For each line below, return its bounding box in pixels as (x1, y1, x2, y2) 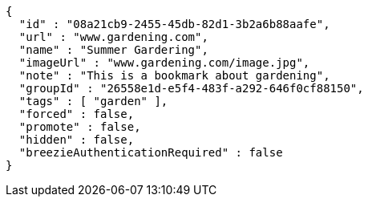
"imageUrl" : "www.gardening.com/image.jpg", (18, 56, 310, 69)
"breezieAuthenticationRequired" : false (18, 146, 283, 159)
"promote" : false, (18, 120, 141, 133)
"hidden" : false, (18, 133, 135, 146)
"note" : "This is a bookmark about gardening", (18, 69, 330, 82)
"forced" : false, (18, 108, 135, 120)
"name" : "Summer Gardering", (18, 43, 208, 56)
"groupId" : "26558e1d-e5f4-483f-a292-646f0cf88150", (18, 82, 364, 95)
